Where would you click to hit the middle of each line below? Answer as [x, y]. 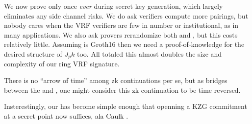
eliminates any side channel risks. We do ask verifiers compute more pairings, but [126, 15]
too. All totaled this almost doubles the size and [150, 53]
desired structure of [33, 53]
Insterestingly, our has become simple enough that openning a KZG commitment [126, 106]
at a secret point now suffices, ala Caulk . [66, 115]
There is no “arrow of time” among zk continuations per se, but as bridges [116, 80]
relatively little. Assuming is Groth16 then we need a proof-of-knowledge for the [124, 44]
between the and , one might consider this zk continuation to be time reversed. [122, 90]
